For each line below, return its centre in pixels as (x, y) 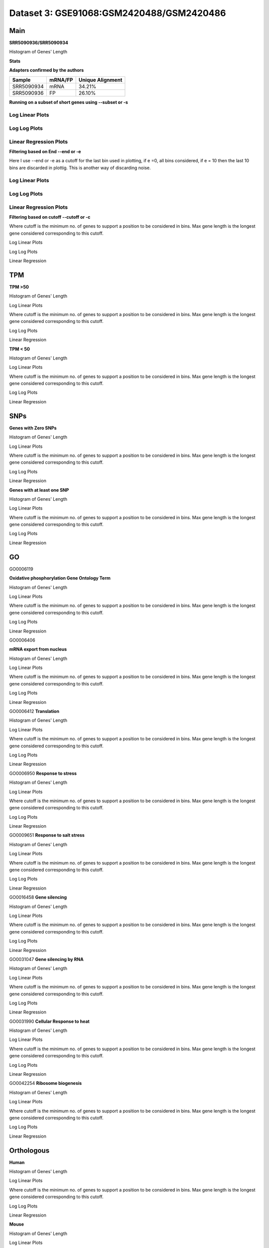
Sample (21, 80)
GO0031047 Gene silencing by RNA (47, 959)
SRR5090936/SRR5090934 (39, 43)
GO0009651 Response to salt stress (47, 835)
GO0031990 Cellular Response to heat (49, 1021)
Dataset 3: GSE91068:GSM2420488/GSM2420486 (118, 13)
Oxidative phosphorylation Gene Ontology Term (60, 578)
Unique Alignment (100, 80)
